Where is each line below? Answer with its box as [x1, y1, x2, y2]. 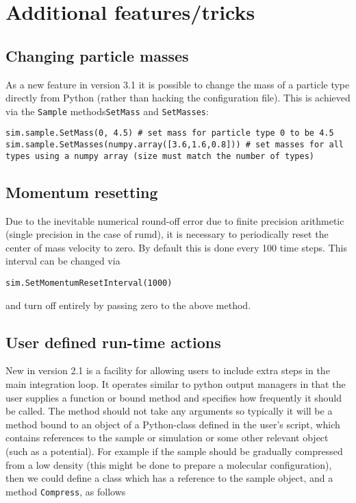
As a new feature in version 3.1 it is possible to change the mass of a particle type [5, 77, 350, 91]
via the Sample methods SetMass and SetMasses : [5, 103, 209, 118]
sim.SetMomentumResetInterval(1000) [5, 278, 173, 288]
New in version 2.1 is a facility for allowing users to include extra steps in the [5, 363, 330, 378]
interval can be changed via [5, 254, 120, 268]
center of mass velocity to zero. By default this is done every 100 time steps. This [5, 240, 347, 254]
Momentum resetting [5, 181, 158, 202]
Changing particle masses [5, 45, 189, 66]
